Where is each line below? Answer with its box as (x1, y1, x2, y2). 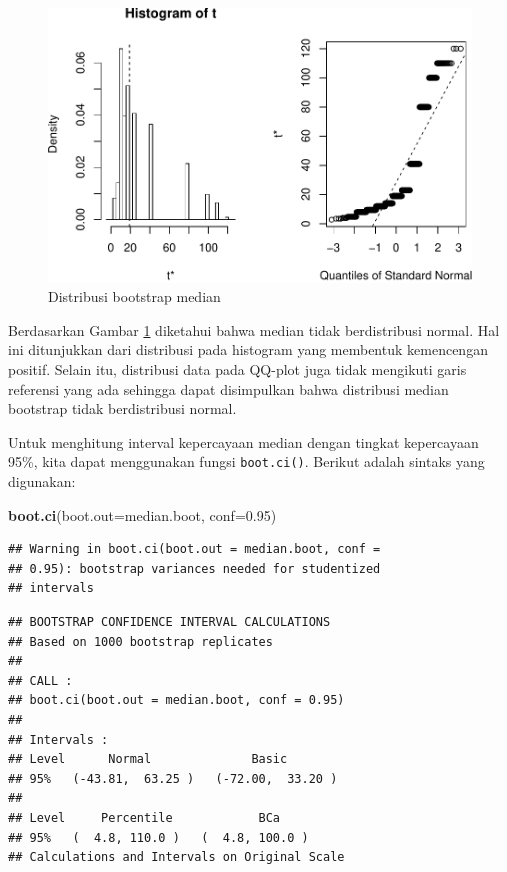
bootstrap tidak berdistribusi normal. (8, 398, 237, 419)
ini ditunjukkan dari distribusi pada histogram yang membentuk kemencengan (8, 339, 488, 360)
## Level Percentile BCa (8, 810, 281, 825)
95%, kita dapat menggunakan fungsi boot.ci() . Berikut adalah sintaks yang (8, 451, 485, 472)
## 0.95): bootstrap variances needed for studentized (8, 561, 381, 576)
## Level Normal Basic (8, 752, 288, 767)
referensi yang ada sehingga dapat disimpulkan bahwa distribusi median (8, 378, 449, 399)
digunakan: (8, 471, 76, 492)
